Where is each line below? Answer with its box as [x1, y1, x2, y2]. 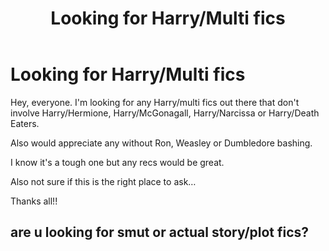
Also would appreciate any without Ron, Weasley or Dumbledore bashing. [10, 137, 313, 149]
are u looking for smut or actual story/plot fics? [10, 224, 310, 241]
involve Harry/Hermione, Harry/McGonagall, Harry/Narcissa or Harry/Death [10, 107, 320, 119]
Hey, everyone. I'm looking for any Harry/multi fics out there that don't [10, 96, 300, 108]
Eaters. [10, 117, 40, 129]
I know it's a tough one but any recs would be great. [10, 156, 225, 168]
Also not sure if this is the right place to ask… [10, 175, 197, 187]
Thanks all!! [10, 195, 58, 207]
